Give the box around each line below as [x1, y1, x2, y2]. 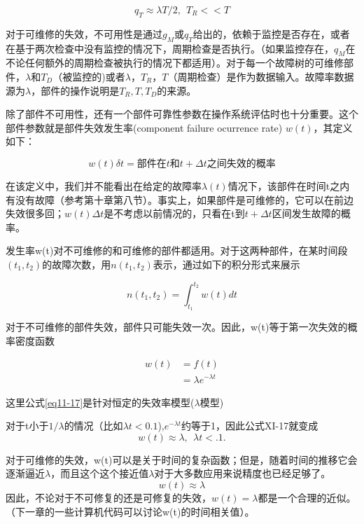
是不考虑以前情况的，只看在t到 [104, 206, 245, 221]
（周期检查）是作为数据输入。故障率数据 [167, 69, 354, 83]
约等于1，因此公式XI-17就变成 [181, 418, 318, 433]
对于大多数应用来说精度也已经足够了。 [154, 466, 331, 481]
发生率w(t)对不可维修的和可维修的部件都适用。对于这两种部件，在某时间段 [6, 243, 348, 258]
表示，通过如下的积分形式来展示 [153, 256, 300, 271]
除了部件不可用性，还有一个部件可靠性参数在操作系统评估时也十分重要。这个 [6, 106, 358, 121]
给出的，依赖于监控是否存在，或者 [192, 26, 350, 41]
